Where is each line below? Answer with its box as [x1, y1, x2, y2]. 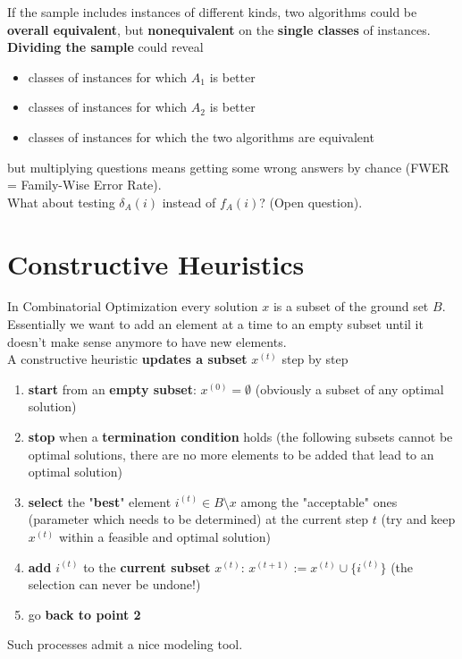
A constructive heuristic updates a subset [7, 350, 248, 368]
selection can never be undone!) [28, 575, 201, 594]
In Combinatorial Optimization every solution [7, 297, 258, 316]
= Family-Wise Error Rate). [7, 175, 162, 194]
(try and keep [381, 510, 456, 528]
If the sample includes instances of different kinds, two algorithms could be [7, 3, 417, 21]
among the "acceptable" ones [240, 492, 398, 511]
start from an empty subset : [28, 379, 197, 398]
